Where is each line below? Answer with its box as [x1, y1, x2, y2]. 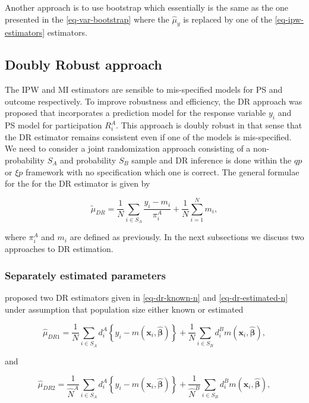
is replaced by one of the [183, 12, 273, 25]
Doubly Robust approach [5, 55, 162, 74]
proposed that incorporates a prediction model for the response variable [5, 106, 266, 119]
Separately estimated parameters [5, 267, 166, 282]
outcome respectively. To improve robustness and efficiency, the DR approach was [5, 95, 302, 107]
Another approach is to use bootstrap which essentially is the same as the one [5, 1, 289, 13]
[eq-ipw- [275, 12, 304, 25]
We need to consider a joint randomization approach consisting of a [5, 142, 251, 155]
